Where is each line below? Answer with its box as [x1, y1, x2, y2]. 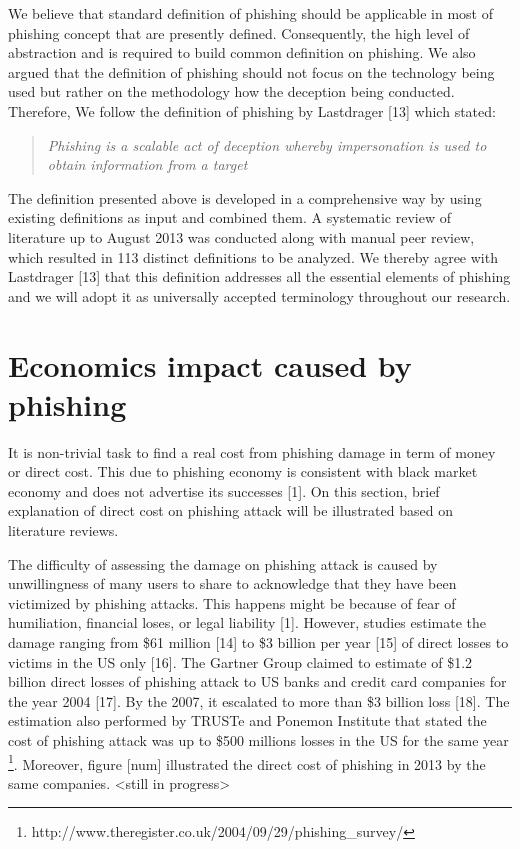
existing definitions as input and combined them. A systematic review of [8, 207, 451, 228]
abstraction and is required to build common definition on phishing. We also [8, 42, 476, 63]
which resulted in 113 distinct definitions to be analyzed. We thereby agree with [8, 246, 498, 267]
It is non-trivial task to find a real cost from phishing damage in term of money [8, 441, 496, 462]
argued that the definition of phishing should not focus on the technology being [8, 61, 495, 82]
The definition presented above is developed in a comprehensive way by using [8, 187, 482, 208]
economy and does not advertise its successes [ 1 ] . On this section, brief [8, 480, 440, 501]
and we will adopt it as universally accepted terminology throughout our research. [8, 285, 511, 306]
